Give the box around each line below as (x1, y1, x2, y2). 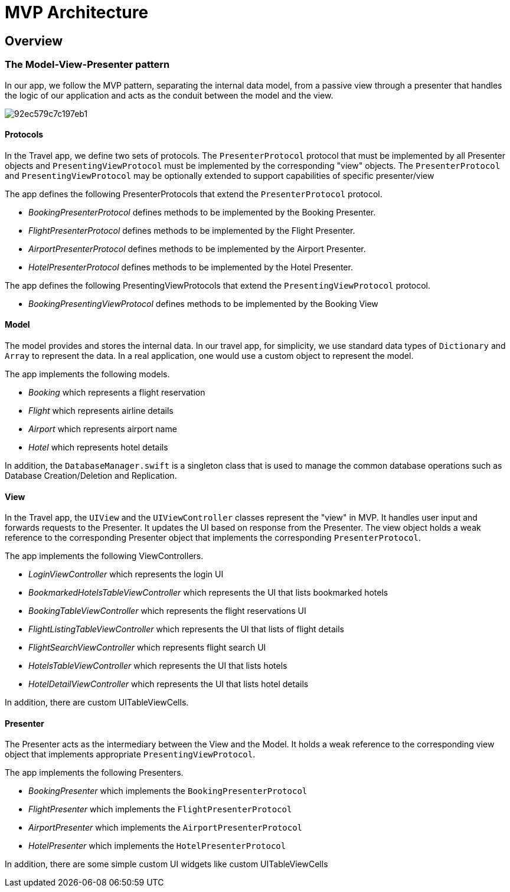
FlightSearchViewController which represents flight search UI (28, 642, 266, 653)
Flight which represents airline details (28, 405, 174, 416)
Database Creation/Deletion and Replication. (5, 470, 177, 481)
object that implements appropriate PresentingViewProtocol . (5, 749, 256, 760)
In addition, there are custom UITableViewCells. (5, 697, 189, 708)
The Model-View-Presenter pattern (5, 58, 170, 71)
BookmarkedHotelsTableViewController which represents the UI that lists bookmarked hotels (28, 587, 388, 598)
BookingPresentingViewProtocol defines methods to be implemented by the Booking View (28, 298, 378, 309)
